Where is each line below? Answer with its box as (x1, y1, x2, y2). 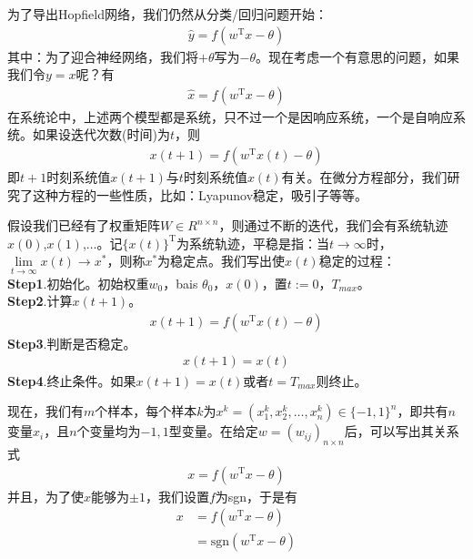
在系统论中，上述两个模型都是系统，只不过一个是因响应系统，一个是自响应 (7, 107, 453, 126)
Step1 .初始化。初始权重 (7, 273, 149, 292)
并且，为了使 (7, 486, 84, 505)
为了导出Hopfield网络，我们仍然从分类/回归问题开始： (7, 5, 327, 23)
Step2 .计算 (7, 291, 73, 310)
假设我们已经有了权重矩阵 (7, 216, 160, 235)
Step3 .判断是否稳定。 (7, 333, 136, 352)
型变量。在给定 (168, 422, 258, 441)
